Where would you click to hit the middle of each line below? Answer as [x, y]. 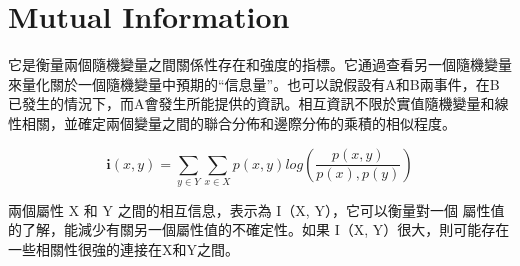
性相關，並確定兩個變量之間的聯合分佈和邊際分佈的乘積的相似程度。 [232, 122]
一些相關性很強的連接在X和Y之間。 [123, 249]
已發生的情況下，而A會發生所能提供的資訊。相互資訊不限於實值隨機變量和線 [258, 103]
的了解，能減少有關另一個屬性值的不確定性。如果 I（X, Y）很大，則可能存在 [259, 229]
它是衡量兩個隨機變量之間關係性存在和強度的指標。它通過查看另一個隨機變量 [260, 64]
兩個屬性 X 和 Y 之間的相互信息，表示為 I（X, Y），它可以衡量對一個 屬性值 [256, 209]
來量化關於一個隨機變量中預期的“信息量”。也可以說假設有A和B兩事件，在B [254, 83]
